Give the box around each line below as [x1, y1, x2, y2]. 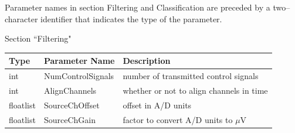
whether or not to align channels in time [123, 84, 268, 96]
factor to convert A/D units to [123, 113, 233, 125]
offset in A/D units [123, 98, 192, 111]
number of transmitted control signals [123, 70, 259, 82]
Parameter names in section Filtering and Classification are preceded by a [5, 1, 270, 13]
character [5, 12, 38, 25]
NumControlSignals [43, 70, 114, 82]
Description [123, 54, 171, 67]
